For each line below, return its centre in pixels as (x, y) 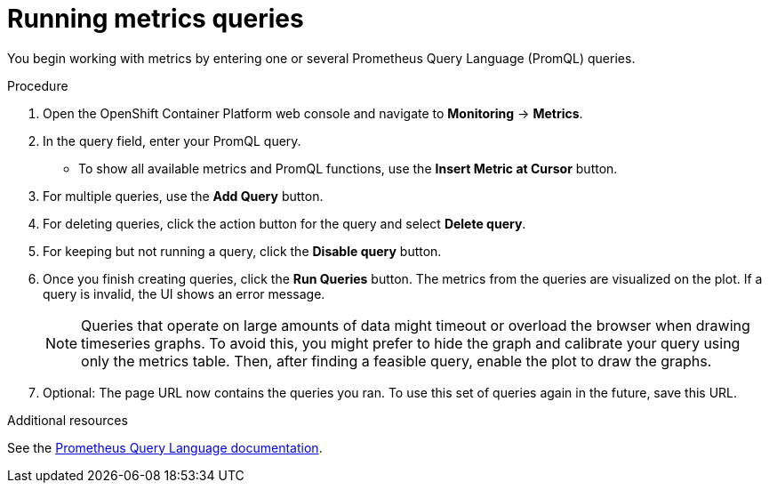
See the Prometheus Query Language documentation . (165, 447)
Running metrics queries (156, 19)
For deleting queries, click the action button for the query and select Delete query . (284, 223)
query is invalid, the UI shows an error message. (184, 293)
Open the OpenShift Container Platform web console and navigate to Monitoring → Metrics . (313, 113)
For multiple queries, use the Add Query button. (183, 196)
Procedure (38, 85)
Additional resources (68, 420)
